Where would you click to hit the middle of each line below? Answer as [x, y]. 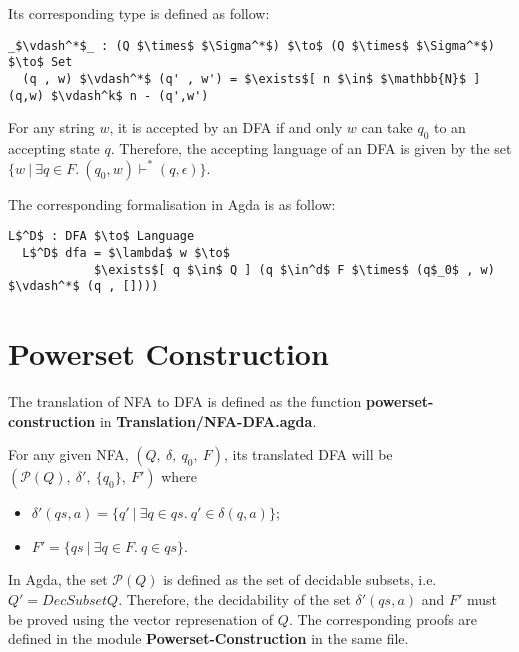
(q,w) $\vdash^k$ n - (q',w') [108, 95]
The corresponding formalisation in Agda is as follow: [172, 203]
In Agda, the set [58, 579]
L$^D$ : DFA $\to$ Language [101, 236]
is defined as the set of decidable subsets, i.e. [300, 579]
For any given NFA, [68, 454]
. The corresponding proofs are [383, 618]
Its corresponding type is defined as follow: [139, 13]
